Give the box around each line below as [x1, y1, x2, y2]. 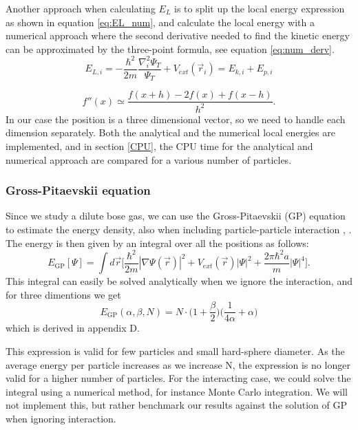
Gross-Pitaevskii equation [6, 182, 151, 199]
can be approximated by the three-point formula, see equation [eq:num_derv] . [6, 41, 335, 56]
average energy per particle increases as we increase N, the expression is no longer [6, 357, 350, 372]
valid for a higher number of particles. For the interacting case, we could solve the [6, 371, 351, 385]
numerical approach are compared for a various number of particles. [6, 152, 292, 166]
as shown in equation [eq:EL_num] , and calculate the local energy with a [6, 14, 315, 29]
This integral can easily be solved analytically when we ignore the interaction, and [6, 274, 352, 288]
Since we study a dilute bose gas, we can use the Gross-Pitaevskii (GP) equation [6, 208, 346, 223]
